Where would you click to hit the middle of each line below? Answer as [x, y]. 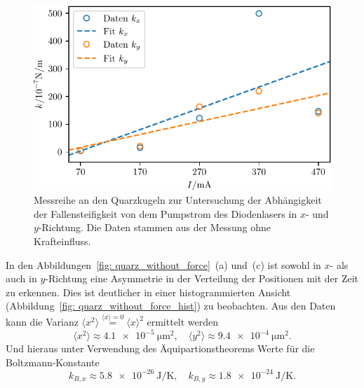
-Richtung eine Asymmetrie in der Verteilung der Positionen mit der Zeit [202, 278]
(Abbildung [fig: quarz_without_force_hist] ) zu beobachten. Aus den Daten [171, 306]
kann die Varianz [42, 322]
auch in [21, 278]
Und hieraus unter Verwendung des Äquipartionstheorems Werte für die [160, 348]
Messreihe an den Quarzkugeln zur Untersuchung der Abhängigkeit [178, 200]
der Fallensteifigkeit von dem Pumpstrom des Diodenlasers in [166, 213]
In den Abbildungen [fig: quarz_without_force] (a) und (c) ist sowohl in [163, 264]
